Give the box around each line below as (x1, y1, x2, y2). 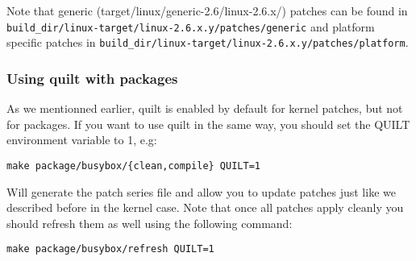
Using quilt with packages (6, 68, 178, 88)
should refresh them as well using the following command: (6, 214, 293, 231)
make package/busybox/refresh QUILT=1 (6, 243, 214, 255)
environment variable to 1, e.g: (6, 131, 157, 148)
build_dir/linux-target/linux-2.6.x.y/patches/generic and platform (6, 18, 375, 35)
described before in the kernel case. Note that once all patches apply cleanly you (6, 199, 404, 216)
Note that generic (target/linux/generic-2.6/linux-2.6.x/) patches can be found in (6, 2, 408, 19)
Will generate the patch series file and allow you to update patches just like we (6, 183, 396, 200)
